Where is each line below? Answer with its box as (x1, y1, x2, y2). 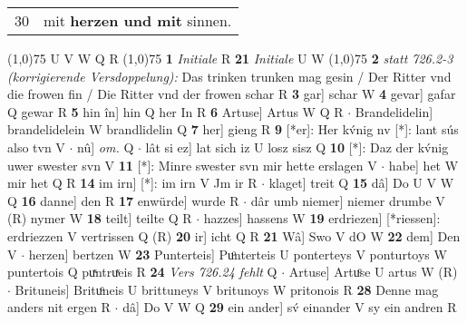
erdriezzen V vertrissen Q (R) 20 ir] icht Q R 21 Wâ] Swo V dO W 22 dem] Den (7, 226, 461, 245)
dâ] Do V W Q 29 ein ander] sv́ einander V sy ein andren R (122, 298, 457, 317)
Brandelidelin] (355, 102, 433, 121)
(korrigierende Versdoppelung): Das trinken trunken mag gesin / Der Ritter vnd (7, 66, 452, 85)
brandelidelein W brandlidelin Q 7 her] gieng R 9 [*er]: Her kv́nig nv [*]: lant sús (7, 120, 459, 139)
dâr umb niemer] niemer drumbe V (250, 191, 445, 210)
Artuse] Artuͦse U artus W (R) (288, 262, 458, 281)
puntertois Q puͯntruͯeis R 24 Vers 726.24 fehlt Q (7, 262, 277, 281)
